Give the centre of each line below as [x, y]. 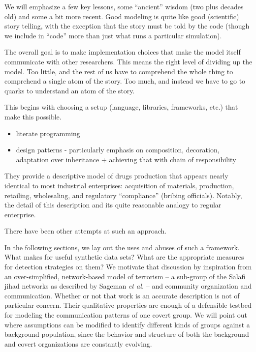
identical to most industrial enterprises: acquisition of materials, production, [119, 185]
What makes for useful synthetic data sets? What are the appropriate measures [124, 257]
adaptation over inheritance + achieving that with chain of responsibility [126, 159]
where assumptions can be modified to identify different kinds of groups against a [127, 324]
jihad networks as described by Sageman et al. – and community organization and [128, 286]
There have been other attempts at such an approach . [86, 231]
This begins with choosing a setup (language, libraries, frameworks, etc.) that [121, 107]
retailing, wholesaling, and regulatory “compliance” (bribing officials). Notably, [123, 195]
